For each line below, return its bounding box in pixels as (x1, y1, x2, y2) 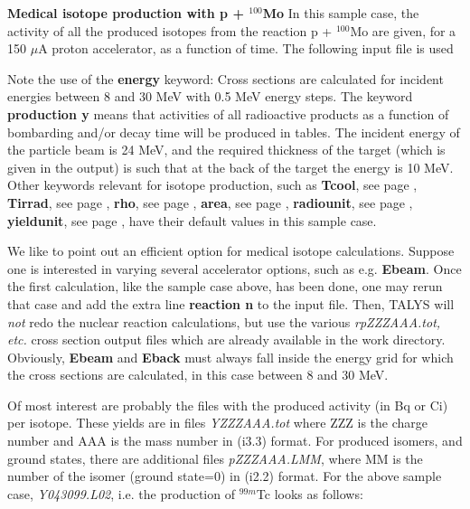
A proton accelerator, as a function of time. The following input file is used (38, 39, 454, 58)
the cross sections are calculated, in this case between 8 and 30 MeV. (7, 365, 389, 384)
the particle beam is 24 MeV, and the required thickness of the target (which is (7, 140, 446, 159)
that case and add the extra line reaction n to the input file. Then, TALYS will (7, 294, 455, 313)
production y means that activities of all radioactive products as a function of (7, 104, 449, 123)
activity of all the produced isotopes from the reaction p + (7, 21, 333, 40)
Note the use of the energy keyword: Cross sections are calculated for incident (7, 69, 444, 88)
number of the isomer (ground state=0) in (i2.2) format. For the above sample (7, 467, 442, 485)
